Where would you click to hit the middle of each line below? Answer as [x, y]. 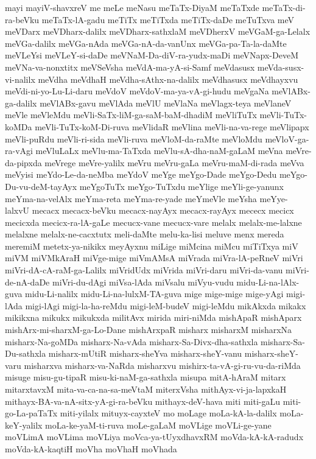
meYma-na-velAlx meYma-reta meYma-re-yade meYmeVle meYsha [131, 198]
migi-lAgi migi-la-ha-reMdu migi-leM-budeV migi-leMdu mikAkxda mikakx [166, 305]
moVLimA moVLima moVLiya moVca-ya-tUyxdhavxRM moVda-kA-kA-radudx [154, 437]
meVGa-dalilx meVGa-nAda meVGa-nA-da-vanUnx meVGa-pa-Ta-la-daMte [146, 43]
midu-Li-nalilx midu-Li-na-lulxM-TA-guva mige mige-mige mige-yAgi [154, 294]
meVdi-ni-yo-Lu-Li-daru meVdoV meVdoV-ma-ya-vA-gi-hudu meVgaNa [137, 91]
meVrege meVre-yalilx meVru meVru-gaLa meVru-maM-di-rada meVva [174, 162]
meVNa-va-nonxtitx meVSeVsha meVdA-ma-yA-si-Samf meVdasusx [130, 67]
